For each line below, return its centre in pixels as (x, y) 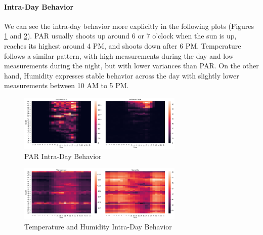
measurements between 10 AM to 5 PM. (67, 85)
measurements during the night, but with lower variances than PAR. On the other (131, 66)
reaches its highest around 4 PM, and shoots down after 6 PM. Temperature (123, 45)
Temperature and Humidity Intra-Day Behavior (98, 227)
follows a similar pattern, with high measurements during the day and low (119, 55)
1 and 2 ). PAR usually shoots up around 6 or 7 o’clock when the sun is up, (120, 36)
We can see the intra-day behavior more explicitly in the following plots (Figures (129, 26)
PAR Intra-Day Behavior (63, 156)
